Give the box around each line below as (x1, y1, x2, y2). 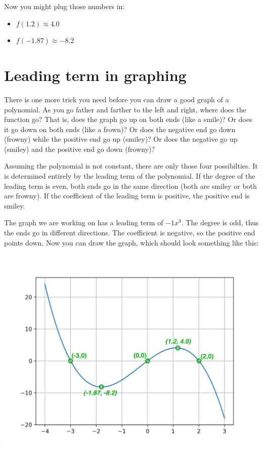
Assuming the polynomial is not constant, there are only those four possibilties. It (4, 160, 258, 171)
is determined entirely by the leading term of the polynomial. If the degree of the (4, 171, 255, 181)
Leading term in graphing (4, 64, 187, 85)
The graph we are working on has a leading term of (4, 217, 163, 228)
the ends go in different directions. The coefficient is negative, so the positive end (4, 227, 255, 238)
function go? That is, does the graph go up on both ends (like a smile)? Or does (4, 114, 252, 125)
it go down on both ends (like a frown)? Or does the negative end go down (4, 124, 236, 134)
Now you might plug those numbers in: (4, 1, 125, 11)
